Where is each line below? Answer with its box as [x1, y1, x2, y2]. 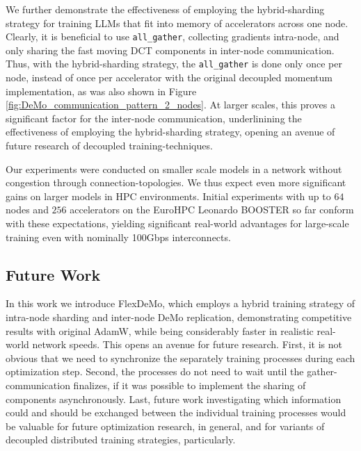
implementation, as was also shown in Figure [6, 83, 197, 98]
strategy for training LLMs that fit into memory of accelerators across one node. [6, 15, 348, 30]
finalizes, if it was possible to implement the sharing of [73, 377, 306, 392]
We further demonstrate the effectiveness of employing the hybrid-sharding [6, 2, 325, 16]
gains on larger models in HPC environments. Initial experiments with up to [6, 188, 331, 203]
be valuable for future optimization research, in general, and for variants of [6, 418, 325, 433]
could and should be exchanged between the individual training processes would [6, 405, 346, 420]
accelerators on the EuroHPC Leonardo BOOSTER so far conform [70, 202, 354, 217]
